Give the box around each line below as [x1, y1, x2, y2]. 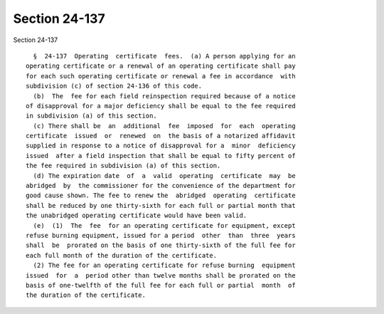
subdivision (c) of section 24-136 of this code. [26, 82, 203, 90]
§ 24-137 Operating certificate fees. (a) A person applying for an [33, 52, 296, 60]
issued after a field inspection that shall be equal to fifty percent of [26, 152, 296, 159]
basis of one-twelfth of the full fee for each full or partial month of [26, 281, 296, 289]
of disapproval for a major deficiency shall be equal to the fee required [26, 102, 296, 110]
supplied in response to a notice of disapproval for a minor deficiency [26, 142, 296, 150]
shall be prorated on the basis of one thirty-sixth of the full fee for [26, 241, 296, 249]
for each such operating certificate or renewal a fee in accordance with [26, 72, 296, 80]
